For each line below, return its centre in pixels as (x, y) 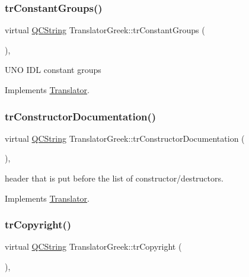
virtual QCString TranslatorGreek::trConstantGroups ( (105, 30)
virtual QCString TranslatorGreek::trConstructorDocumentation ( (125, 138)
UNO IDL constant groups (53, 70)
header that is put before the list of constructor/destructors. (114, 178)
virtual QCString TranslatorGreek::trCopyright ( (93, 246)
